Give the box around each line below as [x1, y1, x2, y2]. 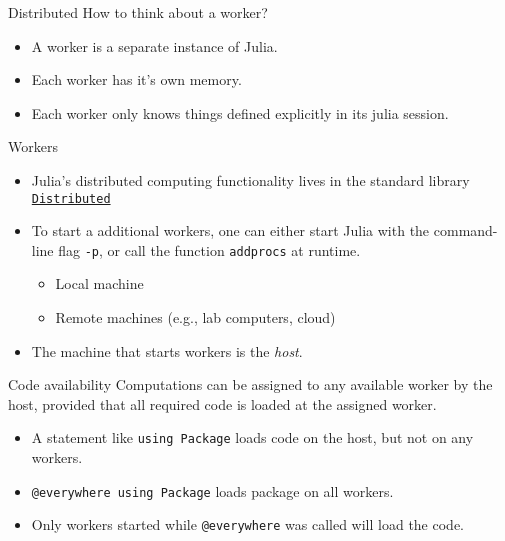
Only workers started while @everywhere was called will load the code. [31, 514, 464, 535]
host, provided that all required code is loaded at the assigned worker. [8, 393, 437, 414]
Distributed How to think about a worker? [8, 2, 268, 22]
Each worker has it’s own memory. [31, 69, 242, 90]
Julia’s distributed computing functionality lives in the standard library [31, 169, 470, 190]
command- [433, 220, 498, 241]
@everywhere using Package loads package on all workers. [31, 480, 394, 501]
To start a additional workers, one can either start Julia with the [31, 220, 430, 241]
